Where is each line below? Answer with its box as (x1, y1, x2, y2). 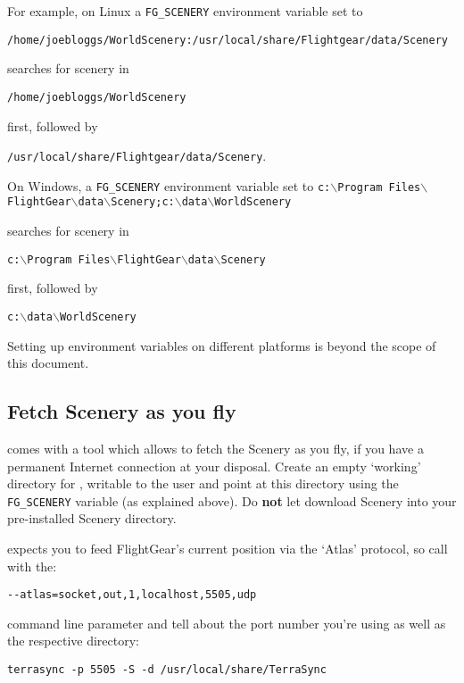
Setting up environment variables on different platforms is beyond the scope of (7, 336, 436, 354)
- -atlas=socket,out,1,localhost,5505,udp (7, 588, 257, 602)
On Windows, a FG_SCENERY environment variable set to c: (7, 176, 331, 195)
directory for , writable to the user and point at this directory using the (7, 474, 399, 493)
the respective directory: (7, 631, 139, 650)
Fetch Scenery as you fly (7, 397, 236, 425)
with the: (7, 556, 57, 575)
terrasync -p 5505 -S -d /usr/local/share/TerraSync (7, 663, 327, 677)
